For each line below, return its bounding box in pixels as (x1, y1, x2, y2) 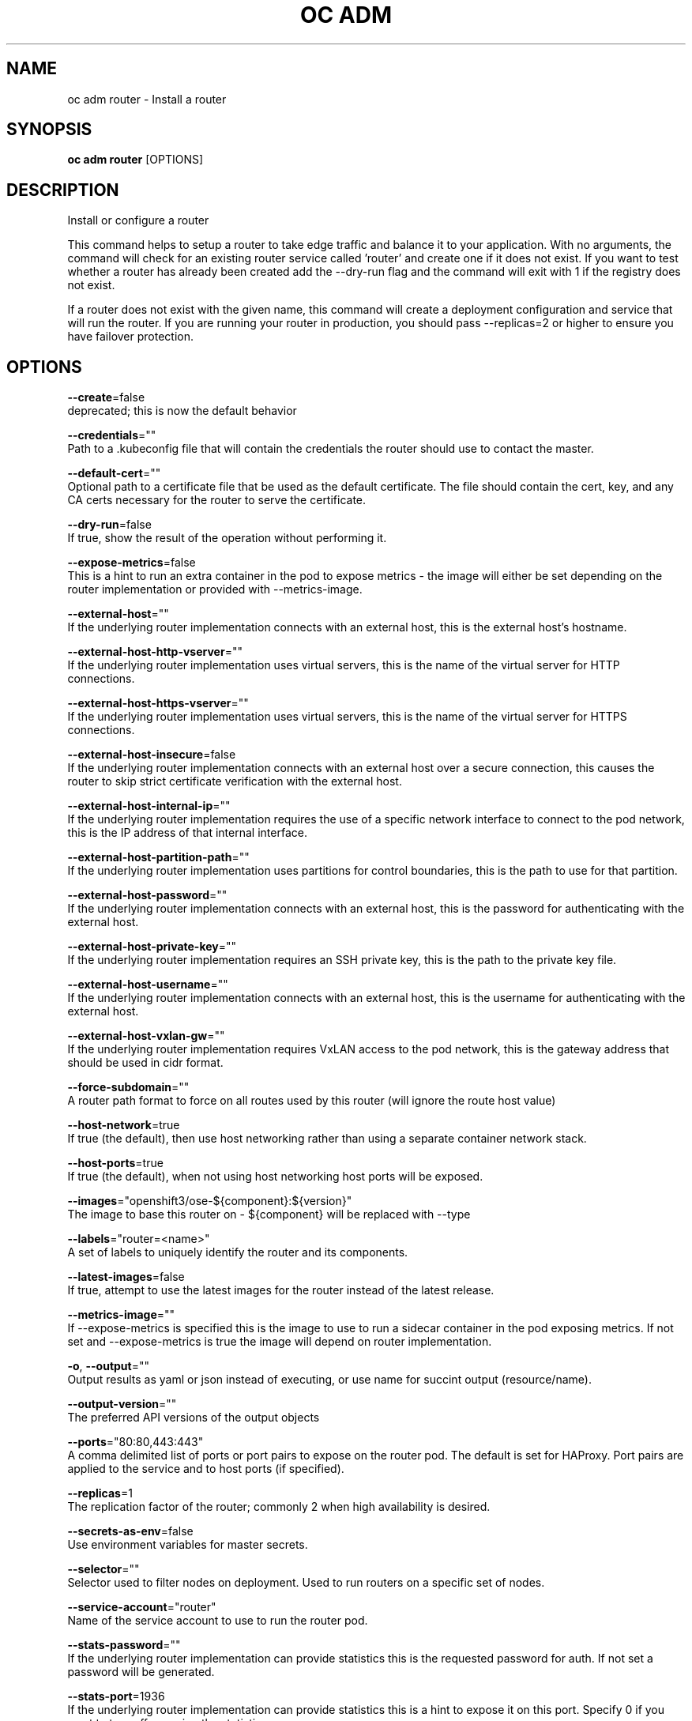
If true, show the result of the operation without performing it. (67, 531, 387, 545)
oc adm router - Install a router (67, 92, 227, 106)
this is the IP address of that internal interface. (67, 826, 307, 840)
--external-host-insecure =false (67, 748, 236, 762)
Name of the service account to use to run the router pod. (67, 1614, 368, 1628)
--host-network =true (67, 1118, 180, 1132)
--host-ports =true (67, 1156, 164, 1170)
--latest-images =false (67, 1270, 185, 1284)
